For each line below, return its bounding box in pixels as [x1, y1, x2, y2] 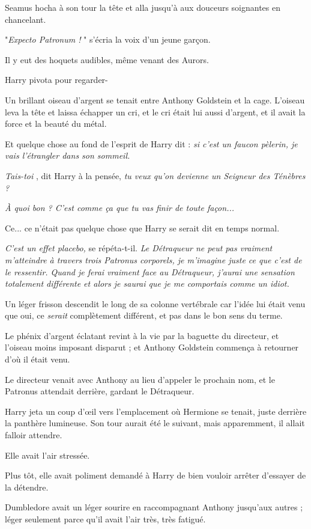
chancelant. [5, 13, 46, 25]
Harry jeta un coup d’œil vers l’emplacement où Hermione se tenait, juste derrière [5, 405, 307, 417]
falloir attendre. [5, 429, 62, 441]
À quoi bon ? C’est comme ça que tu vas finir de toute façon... [5, 201, 235, 214]
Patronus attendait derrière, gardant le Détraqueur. [5, 385, 195, 397]
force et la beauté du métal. [5, 117, 107, 130]
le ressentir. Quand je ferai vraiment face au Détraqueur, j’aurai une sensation [5, 265, 295, 278]
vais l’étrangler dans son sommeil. [5, 149, 130, 162]
